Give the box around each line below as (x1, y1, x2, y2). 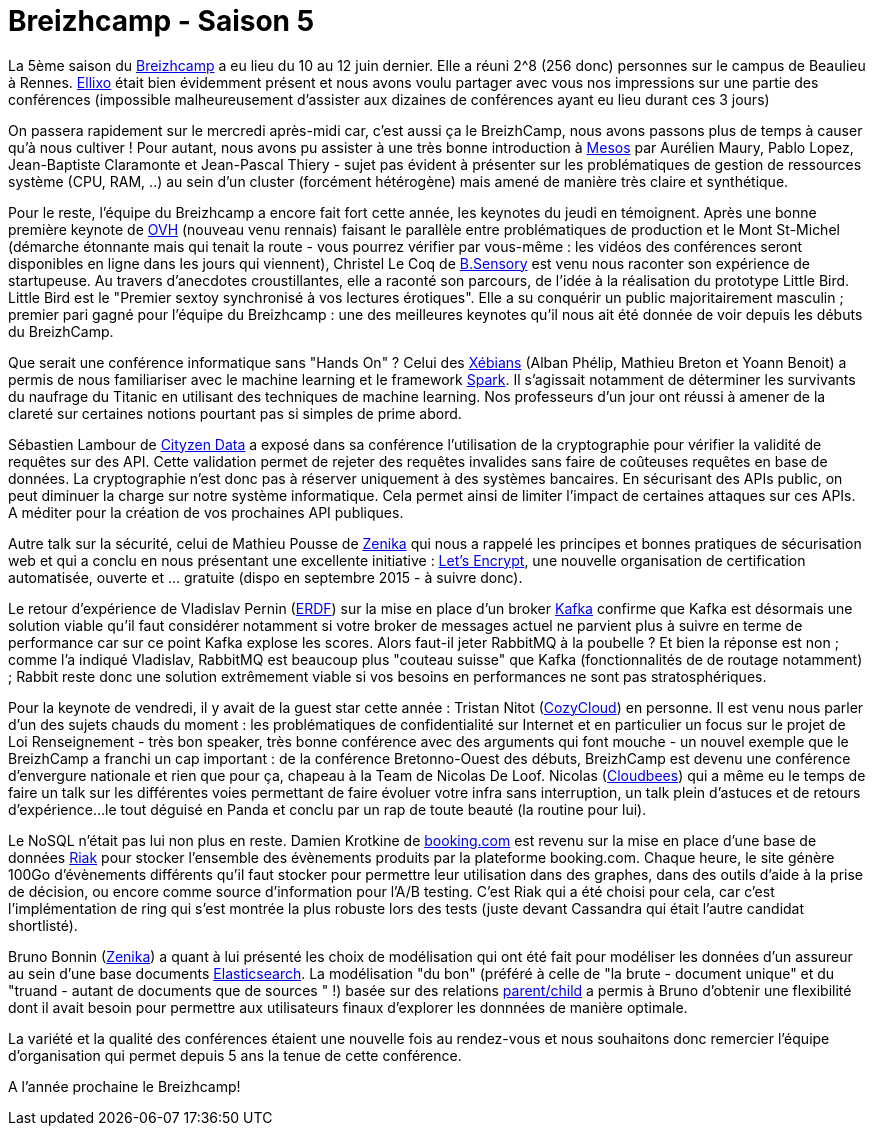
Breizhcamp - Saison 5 (8, 4, 315, 38)
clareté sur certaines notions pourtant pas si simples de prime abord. (8, 404, 462, 422)
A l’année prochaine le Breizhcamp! (8, 1077, 241, 1095)
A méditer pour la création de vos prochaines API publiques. (8, 503, 404, 521)
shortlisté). (8, 916, 78, 934)
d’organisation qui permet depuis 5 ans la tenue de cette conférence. (8, 1046, 462, 1064)
